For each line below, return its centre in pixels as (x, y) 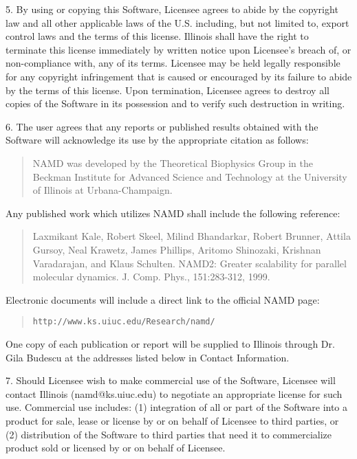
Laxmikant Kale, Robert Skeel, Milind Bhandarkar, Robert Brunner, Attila (192, 236)
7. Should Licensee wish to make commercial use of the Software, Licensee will (171, 380)
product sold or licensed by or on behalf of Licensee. (116, 448)
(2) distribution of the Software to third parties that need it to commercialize (169, 434)
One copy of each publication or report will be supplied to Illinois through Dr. (170, 343)
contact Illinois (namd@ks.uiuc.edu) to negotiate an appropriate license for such (174, 393)
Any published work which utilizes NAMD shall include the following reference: (173, 213)
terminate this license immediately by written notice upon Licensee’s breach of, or (178, 49)
